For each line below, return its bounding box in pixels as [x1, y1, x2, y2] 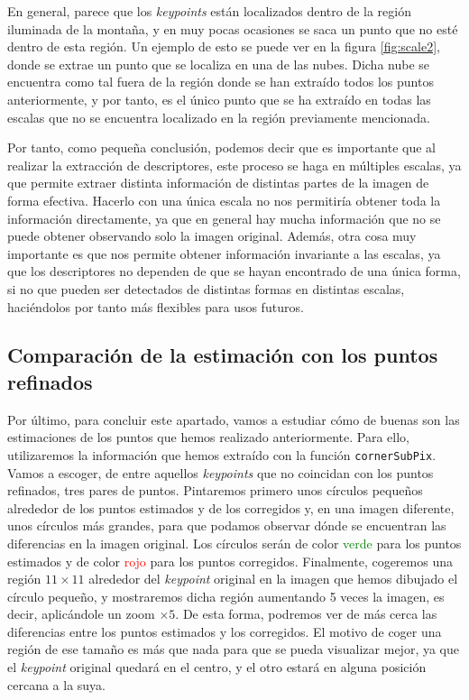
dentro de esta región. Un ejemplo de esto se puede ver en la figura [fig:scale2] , [7, 37, 440, 56]
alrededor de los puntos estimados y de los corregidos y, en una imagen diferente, [7, 498, 455, 517]
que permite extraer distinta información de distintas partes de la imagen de [7, 173, 429, 192]
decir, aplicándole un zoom [7, 604, 155, 623]
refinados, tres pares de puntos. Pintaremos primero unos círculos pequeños [7, 481, 423, 500]
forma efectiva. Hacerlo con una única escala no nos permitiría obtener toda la [7, 190, 441, 209]
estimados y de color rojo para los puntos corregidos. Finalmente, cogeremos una [7, 551, 453, 570]
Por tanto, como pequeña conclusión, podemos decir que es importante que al [7, 138, 436, 157]
